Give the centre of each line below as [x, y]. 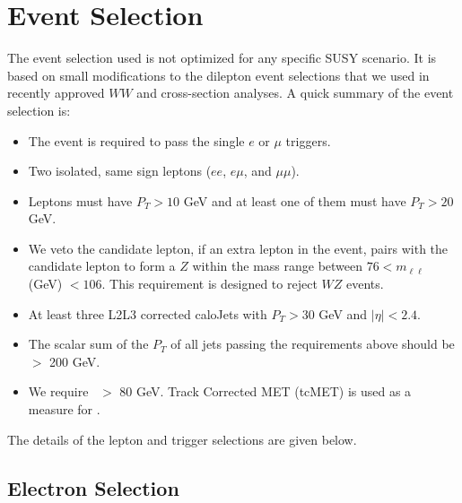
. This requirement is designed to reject [209, 284]
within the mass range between [278, 266]
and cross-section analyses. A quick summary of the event [295, 93]
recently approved [56, 93]
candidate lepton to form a [102, 266]
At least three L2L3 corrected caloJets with [148, 313]
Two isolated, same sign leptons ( [120, 171]
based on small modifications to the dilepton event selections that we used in [218, 75]
